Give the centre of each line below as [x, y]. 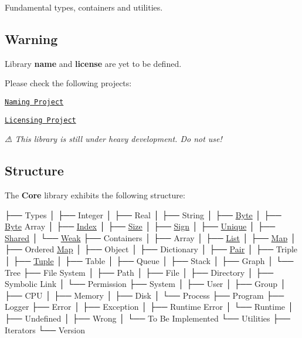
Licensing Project [40, 120]
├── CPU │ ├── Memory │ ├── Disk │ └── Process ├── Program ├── [145, 295]
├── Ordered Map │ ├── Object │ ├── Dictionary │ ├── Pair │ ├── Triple [151, 249]
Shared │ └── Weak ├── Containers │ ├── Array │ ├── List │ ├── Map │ [150, 237]
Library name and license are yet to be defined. [93, 63]
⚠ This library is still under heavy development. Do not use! [113, 139]
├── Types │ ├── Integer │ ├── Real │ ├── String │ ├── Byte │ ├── [143, 214]
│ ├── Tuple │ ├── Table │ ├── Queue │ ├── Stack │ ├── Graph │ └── [149, 261]
